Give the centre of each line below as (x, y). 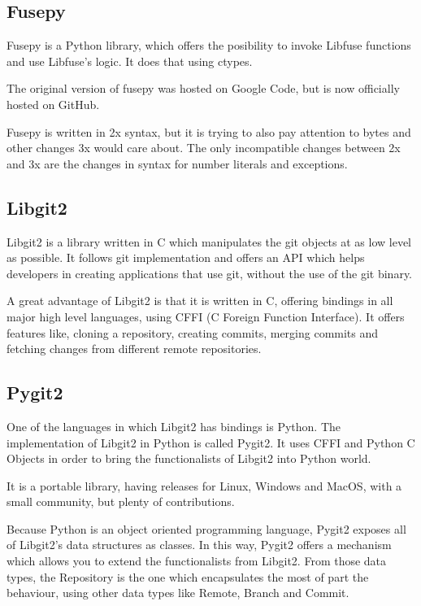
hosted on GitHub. (53, 104)
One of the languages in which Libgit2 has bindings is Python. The (174, 426)
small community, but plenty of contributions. (121, 501)
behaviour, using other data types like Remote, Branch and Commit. (178, 593)
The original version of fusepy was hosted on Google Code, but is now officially (203, 88)
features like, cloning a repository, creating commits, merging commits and (193, 332)
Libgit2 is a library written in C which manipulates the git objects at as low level (209, 241)
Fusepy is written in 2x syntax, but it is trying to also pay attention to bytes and (209, 131)
